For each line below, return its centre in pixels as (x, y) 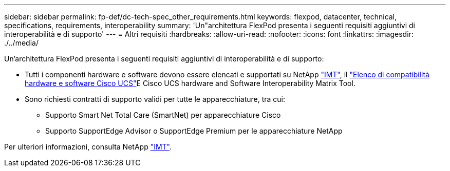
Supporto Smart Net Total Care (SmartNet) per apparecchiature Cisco (163, 115)
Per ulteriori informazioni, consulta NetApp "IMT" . (88, 147)
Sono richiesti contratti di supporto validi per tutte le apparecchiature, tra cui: (155, 99)
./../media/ (21, 43)
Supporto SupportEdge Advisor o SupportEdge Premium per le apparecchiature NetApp (194, 131)
